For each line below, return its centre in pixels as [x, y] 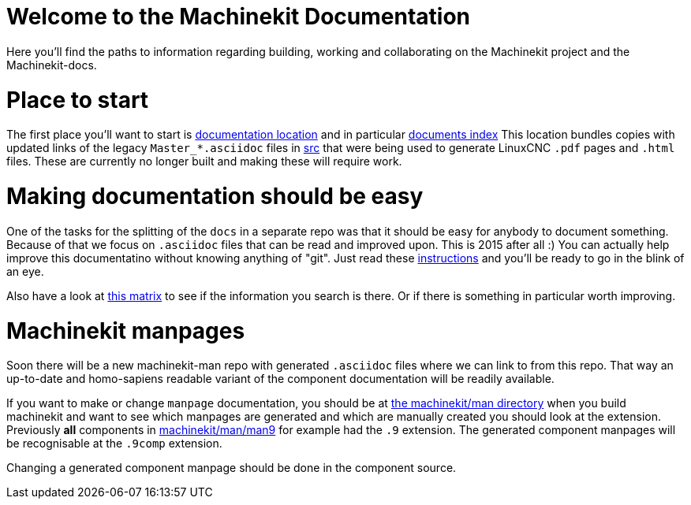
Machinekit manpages [126, 330]
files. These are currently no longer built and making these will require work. [204, 162]
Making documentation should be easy [215, 196]
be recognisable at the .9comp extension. [114, 444]
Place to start [78, 100]
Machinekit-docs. [52, 65]
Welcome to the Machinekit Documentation [238, 17]
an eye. [25, 271]
